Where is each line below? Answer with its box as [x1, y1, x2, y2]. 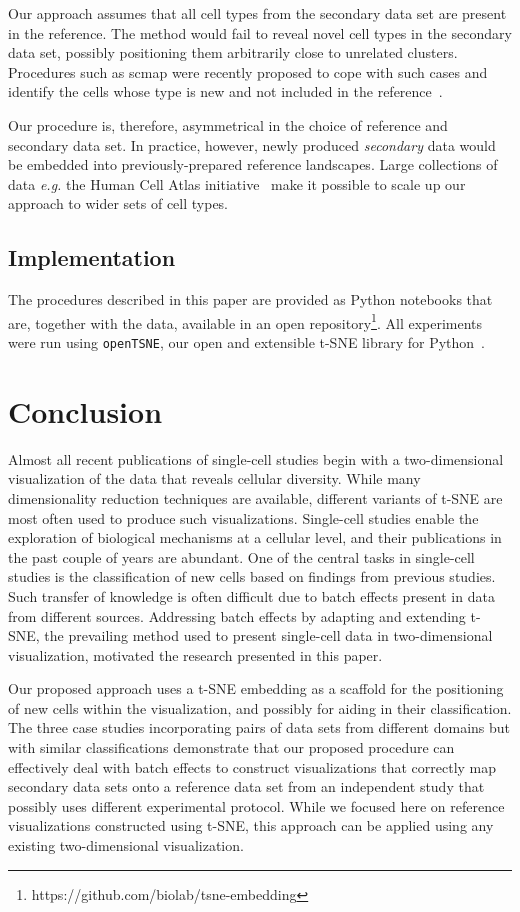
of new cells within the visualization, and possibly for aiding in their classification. [8, 697, 512, 718]
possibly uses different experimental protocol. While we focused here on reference [8, 795, 505, 816]
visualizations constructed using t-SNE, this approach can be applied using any [8, 815, 494, 836]
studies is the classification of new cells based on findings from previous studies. [8, 566, 496, 587]
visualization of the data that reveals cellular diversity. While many [8, 468, 421, 489]
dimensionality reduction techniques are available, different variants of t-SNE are [8, 487, 503, 508]
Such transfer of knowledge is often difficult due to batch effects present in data [8, 585, 495, 606]
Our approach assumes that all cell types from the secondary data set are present [8, 3, 507, 23]
